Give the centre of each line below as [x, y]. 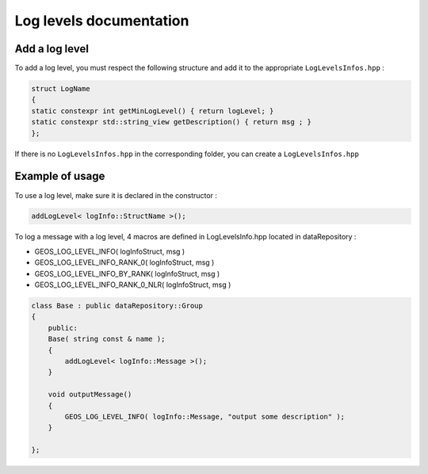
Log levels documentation [102, 21]
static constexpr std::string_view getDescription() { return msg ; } [172, 122]
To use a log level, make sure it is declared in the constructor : [116, 195]
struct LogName [61, 89]
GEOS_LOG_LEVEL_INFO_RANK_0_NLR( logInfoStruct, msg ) [133, 285]
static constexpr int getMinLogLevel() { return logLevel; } [153, 111]
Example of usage [60, 176]
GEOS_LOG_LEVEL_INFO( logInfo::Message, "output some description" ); [204, 417]
